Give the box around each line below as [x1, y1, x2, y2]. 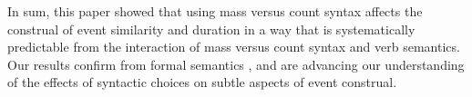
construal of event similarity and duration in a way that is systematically [7, 19, 416, 38]
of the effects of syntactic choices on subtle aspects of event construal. [7, 73, 397, 92]
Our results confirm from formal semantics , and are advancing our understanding [7, 54, 465, 73]
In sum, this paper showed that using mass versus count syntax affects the [7, 2, 423, 20]
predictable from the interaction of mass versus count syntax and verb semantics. [7, 37, 460, 56]
